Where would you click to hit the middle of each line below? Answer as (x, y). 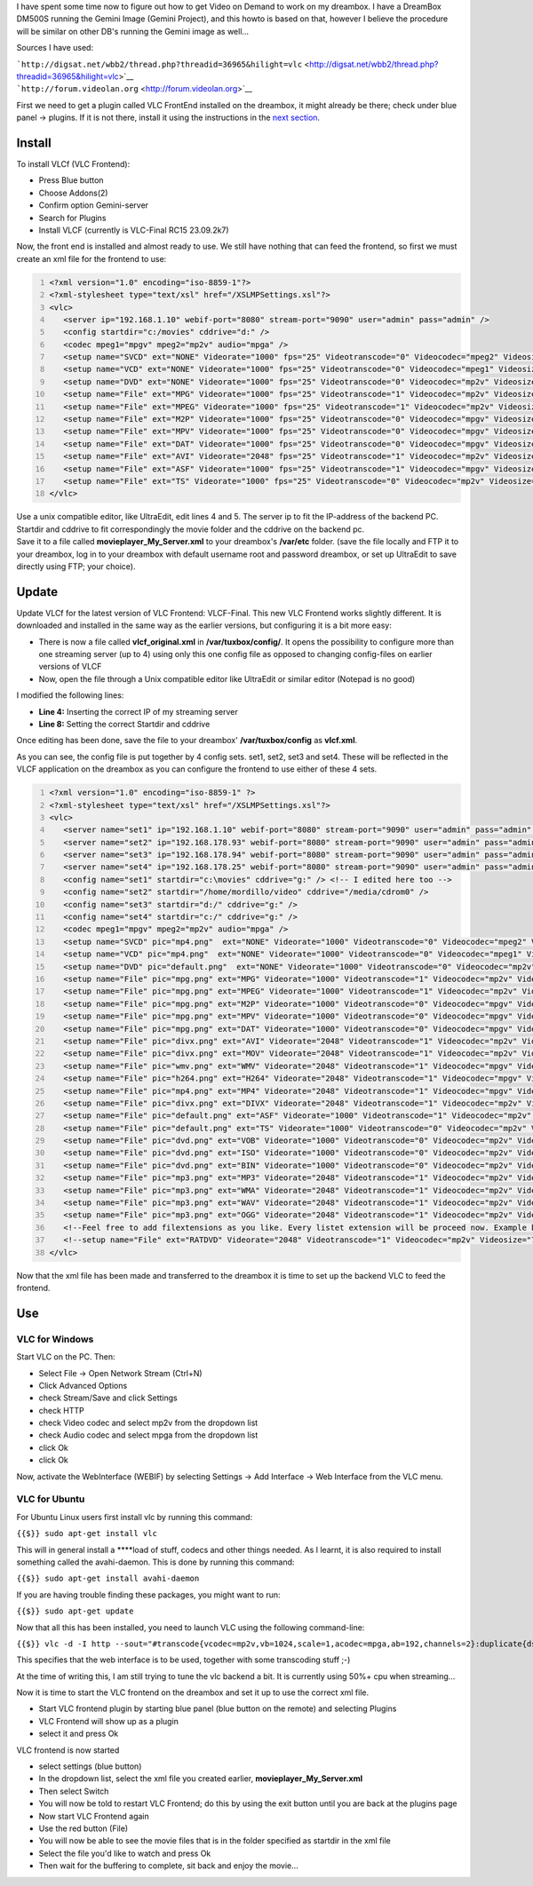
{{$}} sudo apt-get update (75, 1611)
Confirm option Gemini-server (94, 205)
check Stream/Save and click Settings (108, 1398)
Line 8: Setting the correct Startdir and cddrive (124, 724)
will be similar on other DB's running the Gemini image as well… (132, 31)
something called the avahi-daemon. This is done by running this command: (155, 1562)
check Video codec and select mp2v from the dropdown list (148, 1423)
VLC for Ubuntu (51, 1499)
